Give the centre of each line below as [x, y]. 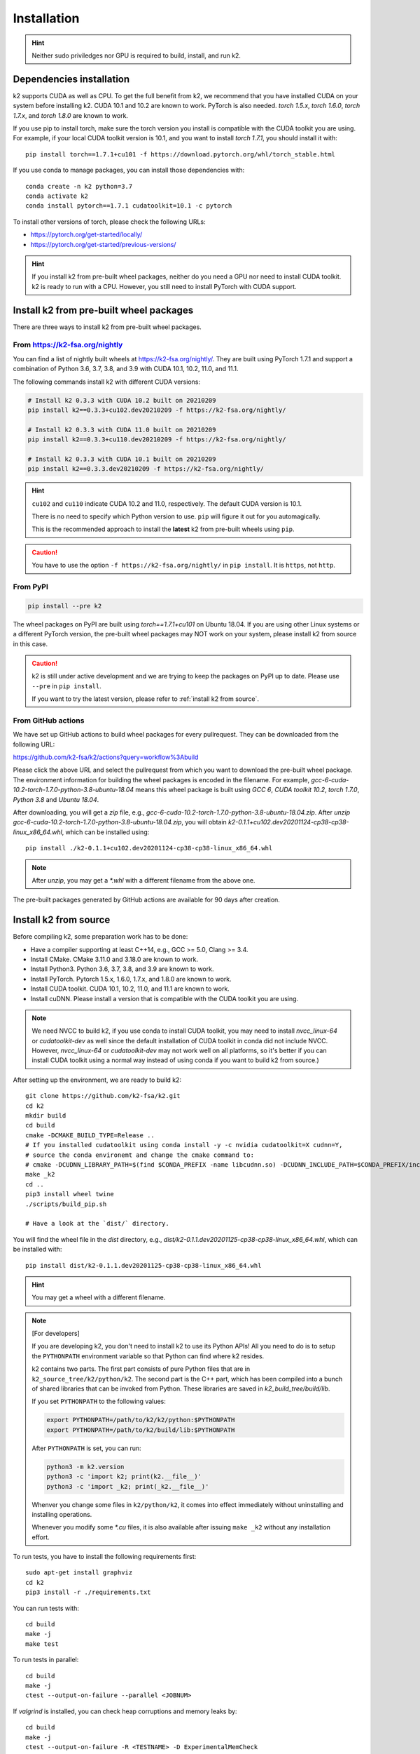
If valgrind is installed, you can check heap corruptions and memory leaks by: [125, 1711]
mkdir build [46, 1116]
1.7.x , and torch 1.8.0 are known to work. [71, 115]
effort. [41, 1537]
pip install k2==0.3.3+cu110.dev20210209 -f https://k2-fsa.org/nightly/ [157, 440]
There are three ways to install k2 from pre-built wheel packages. [107, 327]
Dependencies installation [71, 79]
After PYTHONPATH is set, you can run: [86, 1448]
